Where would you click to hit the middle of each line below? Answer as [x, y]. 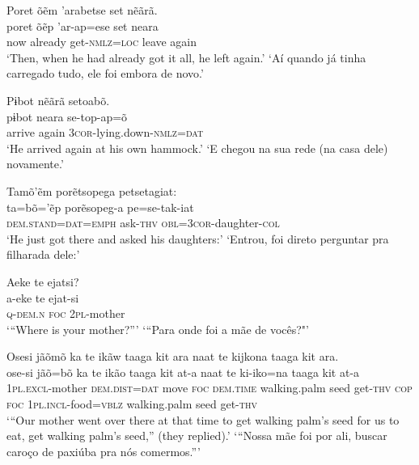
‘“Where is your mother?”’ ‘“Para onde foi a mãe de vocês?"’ [158, 329]
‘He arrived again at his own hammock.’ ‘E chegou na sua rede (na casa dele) [197, 148]
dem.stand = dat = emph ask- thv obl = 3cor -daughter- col [143, 223]
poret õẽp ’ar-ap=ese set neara [83, 25]
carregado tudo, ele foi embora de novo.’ [105, 73]
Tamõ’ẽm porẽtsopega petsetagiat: [92, 190]
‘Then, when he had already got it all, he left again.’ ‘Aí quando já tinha [186, 57]
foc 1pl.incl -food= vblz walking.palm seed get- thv [132, 404]
